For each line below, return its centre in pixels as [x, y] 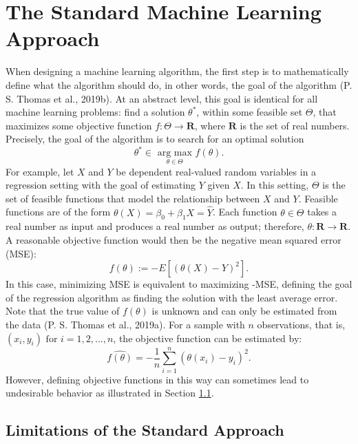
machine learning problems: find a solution [95, 112]
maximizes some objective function [79, 125]
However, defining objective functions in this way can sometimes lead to [157, 379]
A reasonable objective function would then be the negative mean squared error [173, 239]
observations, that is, [301, 324]
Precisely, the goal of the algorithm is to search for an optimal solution [155, 139]
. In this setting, [275, 185]
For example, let [40, 171]
